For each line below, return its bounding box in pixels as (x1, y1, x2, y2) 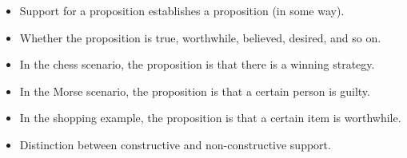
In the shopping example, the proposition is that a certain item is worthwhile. (19, 109, 401, 126)
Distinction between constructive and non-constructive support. (19, 136, 331, 152)
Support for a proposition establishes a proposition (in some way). (19, 2, 345, 18)
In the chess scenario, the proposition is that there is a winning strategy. (19, 56, 375, 73)
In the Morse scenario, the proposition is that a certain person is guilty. (19, 82, 370, 99)
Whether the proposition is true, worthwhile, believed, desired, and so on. (19, 29, 381, 45)
